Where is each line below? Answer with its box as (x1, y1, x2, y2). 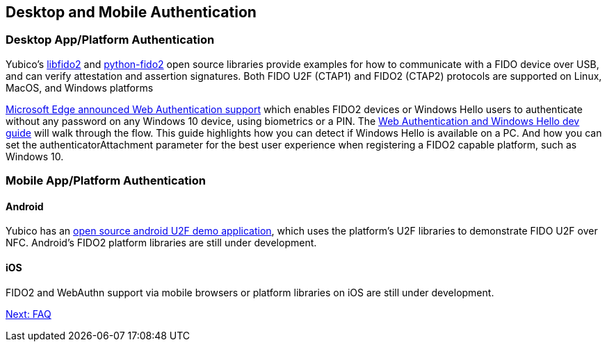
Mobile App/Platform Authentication (6, 173, 206, 188)
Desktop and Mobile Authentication (6, 3, 257, 21)
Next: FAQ (6, 307, 51, 320)
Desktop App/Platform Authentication (6, 33, 215, 47)
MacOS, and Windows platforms (6, 81, 154, 94)
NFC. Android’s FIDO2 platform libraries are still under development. (6, 237, 317, 249)
